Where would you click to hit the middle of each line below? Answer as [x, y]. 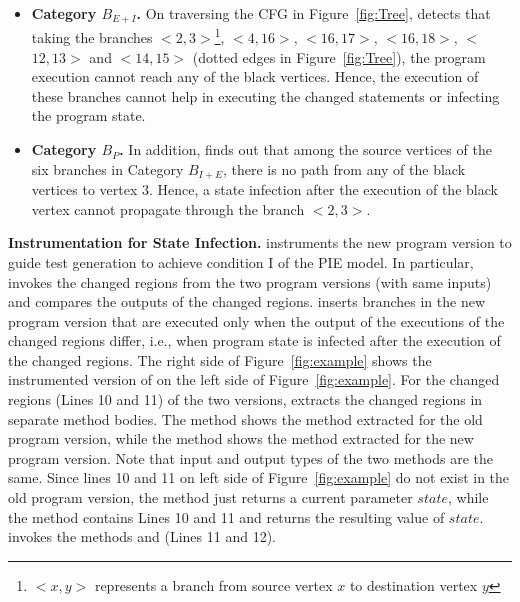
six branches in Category [107, 168]
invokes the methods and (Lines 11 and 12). [142, 536]
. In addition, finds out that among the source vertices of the [305, 149]
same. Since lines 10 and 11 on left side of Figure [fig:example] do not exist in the [259, 477]
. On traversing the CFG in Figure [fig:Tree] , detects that [313, 13]
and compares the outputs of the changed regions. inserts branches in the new [246, 301]
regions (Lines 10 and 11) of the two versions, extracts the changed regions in [245, 399]
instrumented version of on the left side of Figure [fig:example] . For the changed [254, 379]
